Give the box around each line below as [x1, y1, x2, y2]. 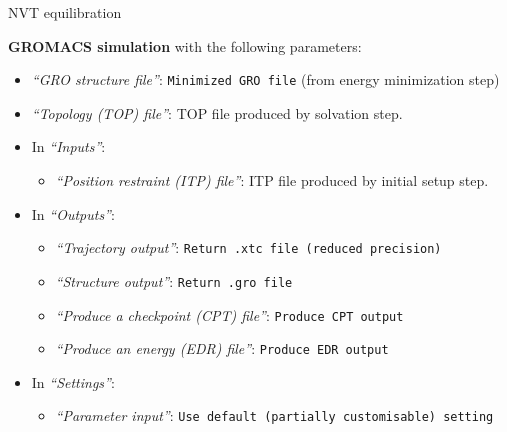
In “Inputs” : [31, 136, 106, 157]
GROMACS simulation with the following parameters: [8, 35, 362, 56]
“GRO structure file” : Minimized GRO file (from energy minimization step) [31, 69, 500, 90]
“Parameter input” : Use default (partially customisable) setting [55, 405, 494, 426]
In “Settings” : [31, 371, 115, 392]
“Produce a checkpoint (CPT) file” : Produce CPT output [55, 304, 404, 325]
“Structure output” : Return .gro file [55, 270, 293, 291]
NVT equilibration [8, 2, 122, 22]
